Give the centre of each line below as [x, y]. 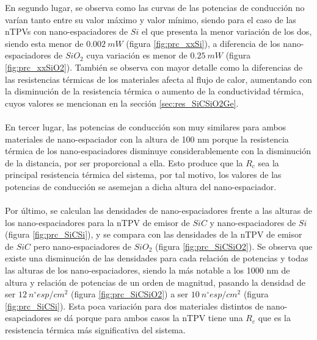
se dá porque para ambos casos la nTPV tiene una [148, 318]
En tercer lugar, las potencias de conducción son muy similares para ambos [146, 126]
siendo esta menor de [44, 43]
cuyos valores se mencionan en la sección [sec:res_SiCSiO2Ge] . [122, 103]
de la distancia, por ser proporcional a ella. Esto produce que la [124, 162]
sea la [268, 162]
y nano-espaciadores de [253, 222]
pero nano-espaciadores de [82, 246]
